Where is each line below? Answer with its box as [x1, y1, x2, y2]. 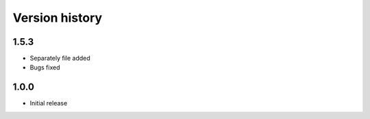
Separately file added [29, 54, 90, 63]
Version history [12, 10, 103, 25]
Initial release [29, 99, 68, 107]
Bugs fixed [29, 63, 60, 71]
